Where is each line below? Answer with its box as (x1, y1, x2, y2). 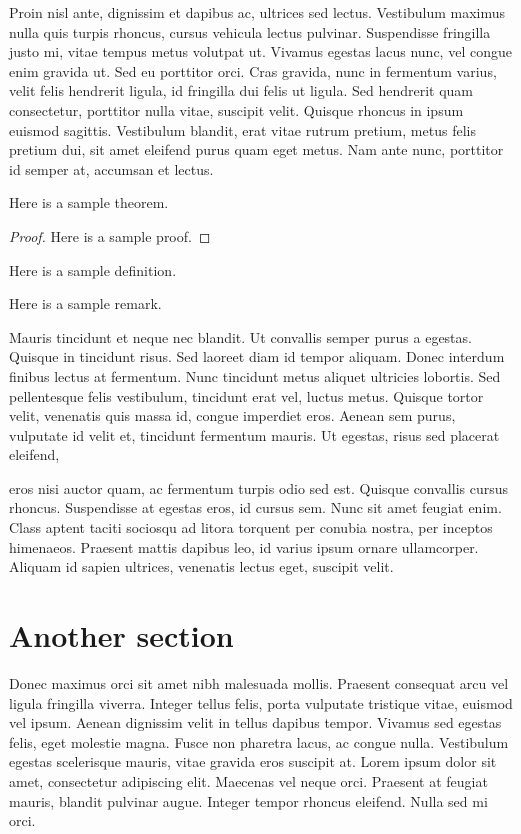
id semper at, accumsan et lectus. (9, 158, 214, 179)
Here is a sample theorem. (9, 192, 169, 213)
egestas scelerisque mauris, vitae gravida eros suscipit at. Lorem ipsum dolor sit (9, 751, 497, 772)
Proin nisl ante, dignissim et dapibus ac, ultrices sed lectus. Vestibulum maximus (9, 2, 506, 22)
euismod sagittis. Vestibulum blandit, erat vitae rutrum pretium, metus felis (9, 119, 476, 140)
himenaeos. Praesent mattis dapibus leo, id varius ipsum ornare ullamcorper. (9, 536, 479, 557)
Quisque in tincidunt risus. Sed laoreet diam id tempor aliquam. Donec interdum (9, 346, 505, 367)
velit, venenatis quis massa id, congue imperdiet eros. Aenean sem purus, (9, 405, 456, 426)
